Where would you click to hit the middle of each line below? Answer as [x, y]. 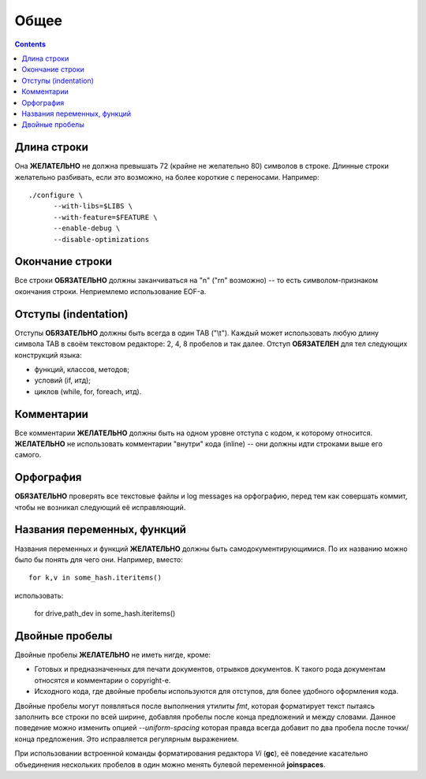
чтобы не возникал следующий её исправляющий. [100, 507]
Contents [30, 44]
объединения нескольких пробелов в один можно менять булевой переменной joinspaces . [170, 764]
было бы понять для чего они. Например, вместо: [99, 559]
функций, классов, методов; [82, 369]
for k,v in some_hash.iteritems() [95, 578]
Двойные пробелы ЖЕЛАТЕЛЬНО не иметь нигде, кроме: [113, 655]
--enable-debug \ [87, 228]
